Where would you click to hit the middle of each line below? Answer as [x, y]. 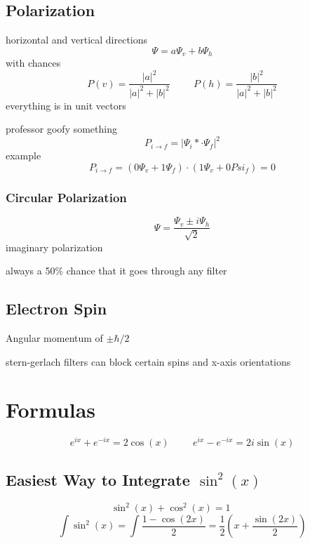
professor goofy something [61, 129]
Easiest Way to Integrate [98, 479]
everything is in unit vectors [66, 105]
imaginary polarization [54, 247]
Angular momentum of [54, 338]
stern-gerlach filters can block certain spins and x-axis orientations [148, 361]
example [23, 155]
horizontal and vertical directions [77, 40]
